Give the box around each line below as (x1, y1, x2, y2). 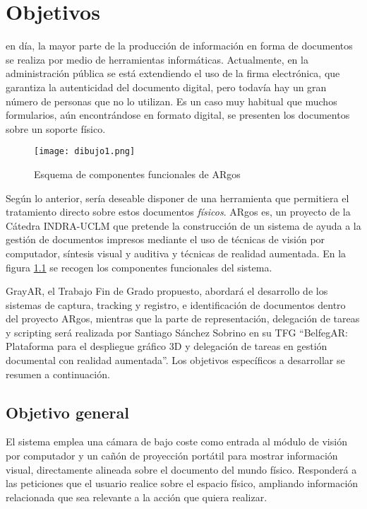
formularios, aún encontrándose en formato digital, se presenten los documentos (6, 107, 350, 122)
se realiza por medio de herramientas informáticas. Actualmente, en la (6, 52, 308, 66)
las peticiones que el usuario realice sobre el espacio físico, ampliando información (6, 476, 359, 491)
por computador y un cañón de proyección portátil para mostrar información (6, 448, 338, 463)
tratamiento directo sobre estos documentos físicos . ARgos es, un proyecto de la (6, 204, 351, 219)
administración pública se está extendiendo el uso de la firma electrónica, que (6, 66, 340, 81)
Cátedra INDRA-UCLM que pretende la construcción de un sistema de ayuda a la (6, 218, 361, 233)
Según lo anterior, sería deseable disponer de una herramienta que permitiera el (6, 190, 349, 205)
